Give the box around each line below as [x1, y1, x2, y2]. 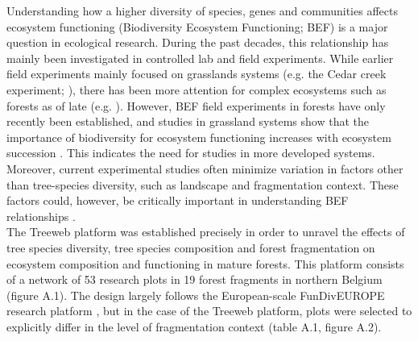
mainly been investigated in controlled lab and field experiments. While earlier [6, 49, 394, 66]
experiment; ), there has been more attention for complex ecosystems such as [6, 81, 387, 98]
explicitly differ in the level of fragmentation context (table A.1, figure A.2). [6, 318, 382, 335]
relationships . [6, 207, 76, 224]
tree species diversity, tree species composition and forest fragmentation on [6, 239, 375, 256]
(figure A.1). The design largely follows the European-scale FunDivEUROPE [6, 286, 385, 303]
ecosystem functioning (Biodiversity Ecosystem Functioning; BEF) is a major [6, 18, 388, 35]
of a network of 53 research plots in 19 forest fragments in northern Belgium [6, 271, 383, 288]
